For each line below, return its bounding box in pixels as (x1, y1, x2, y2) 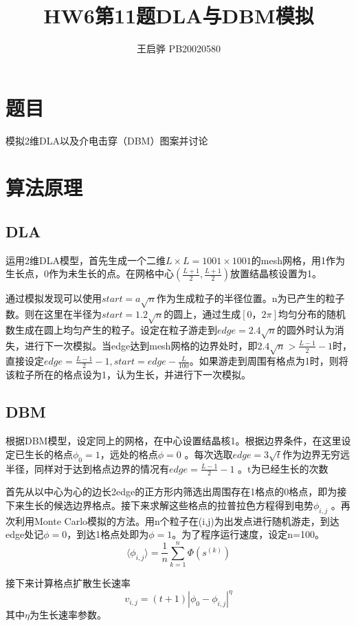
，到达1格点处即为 (67, 527, 149, 541)
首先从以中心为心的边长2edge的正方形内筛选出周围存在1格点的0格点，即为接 (5, 484, 347, 499)
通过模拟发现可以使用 (5, 291, 102, 305)
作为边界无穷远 (282, 446, 350, 461)
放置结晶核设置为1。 (230, 266, 322, 281)
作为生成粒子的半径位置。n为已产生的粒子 (156, 291, 345, 305)
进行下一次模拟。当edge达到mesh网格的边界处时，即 (24, 338, 258, 352)
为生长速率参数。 (29, 607, 107, 622)
